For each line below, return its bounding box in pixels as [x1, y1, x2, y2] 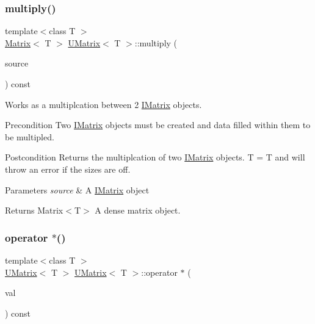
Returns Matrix [5, 204, 63, 217]
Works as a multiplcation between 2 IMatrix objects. [5, 98, 202, 110]
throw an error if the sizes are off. [5, 162, 131, 175]
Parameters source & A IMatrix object [5, 183, 150, 196]
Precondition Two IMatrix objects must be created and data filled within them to [5, 118, 311, 131]
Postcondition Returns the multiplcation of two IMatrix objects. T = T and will [5, 151, 305, 164]
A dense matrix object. [95, 204, 181, 217]
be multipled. [5, 130, 54, 143]
